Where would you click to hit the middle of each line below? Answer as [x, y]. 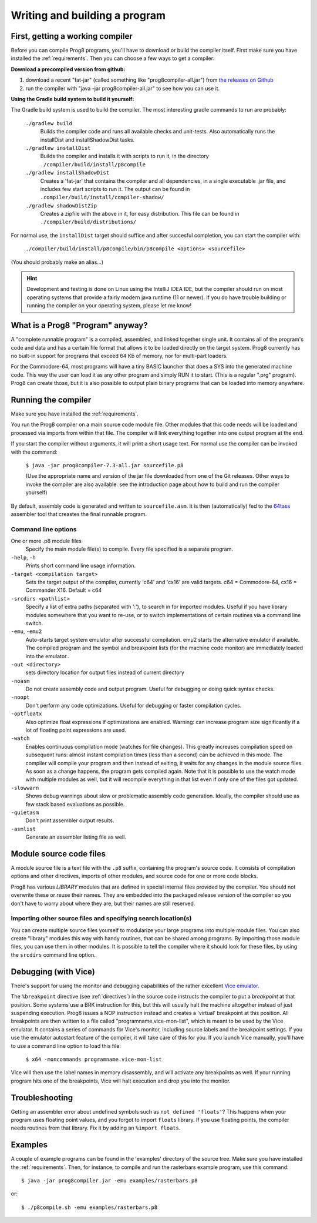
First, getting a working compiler [72, 36]
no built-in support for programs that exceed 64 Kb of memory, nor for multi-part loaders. [119, 356]
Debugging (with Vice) [53, 972]
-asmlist [23, 829]
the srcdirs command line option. [53, 954]
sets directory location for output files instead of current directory [105, 672]
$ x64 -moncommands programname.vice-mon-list [94, 1059]
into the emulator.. [48, 656]
